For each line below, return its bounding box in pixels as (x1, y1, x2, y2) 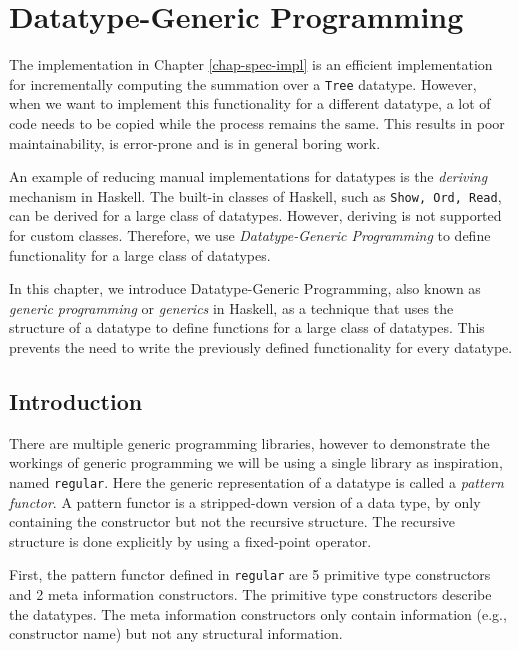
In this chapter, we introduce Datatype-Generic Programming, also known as (9, 278, 481, 299)
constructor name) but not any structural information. (9, 623, 343, 644)
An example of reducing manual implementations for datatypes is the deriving (9, 166, 488, 187)
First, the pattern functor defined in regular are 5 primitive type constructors (9, 564, 491, 585)
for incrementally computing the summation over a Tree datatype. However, (9, 73, 477, 94)
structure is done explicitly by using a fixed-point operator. (9, 530, 372, 551)
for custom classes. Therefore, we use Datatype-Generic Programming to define (9, 225, 491, 245)
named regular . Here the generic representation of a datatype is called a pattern (9, 471, 504, 492)
